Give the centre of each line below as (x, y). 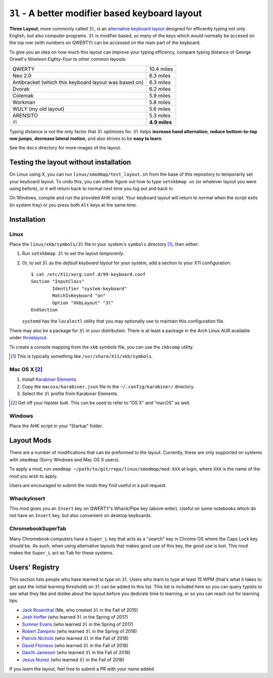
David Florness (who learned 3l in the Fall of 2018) (75, 645)
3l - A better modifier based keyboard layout (106, 13)
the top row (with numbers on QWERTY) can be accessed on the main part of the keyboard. (105, 43)
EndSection (44, 310)
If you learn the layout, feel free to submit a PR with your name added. (82, 669)
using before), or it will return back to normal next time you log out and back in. (92, 188)
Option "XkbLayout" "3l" (83, 303)
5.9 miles (160, 95)
